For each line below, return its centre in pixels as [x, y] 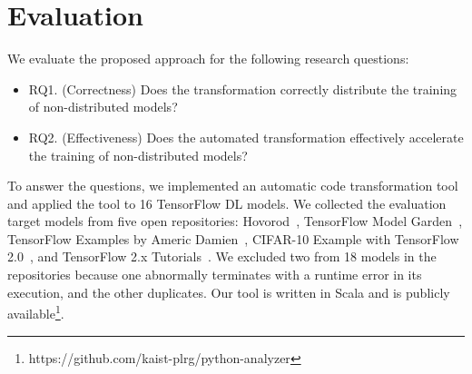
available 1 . [36, 312]
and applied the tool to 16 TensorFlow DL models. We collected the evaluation [227, 203]
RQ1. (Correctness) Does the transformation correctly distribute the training [243, 89]
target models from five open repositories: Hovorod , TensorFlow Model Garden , [235, 221]
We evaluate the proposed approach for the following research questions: [208, 59]
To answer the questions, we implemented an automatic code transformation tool [233, 186]
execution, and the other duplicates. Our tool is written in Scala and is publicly [229, 292]
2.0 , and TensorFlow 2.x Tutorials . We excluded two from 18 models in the [222, 256]
